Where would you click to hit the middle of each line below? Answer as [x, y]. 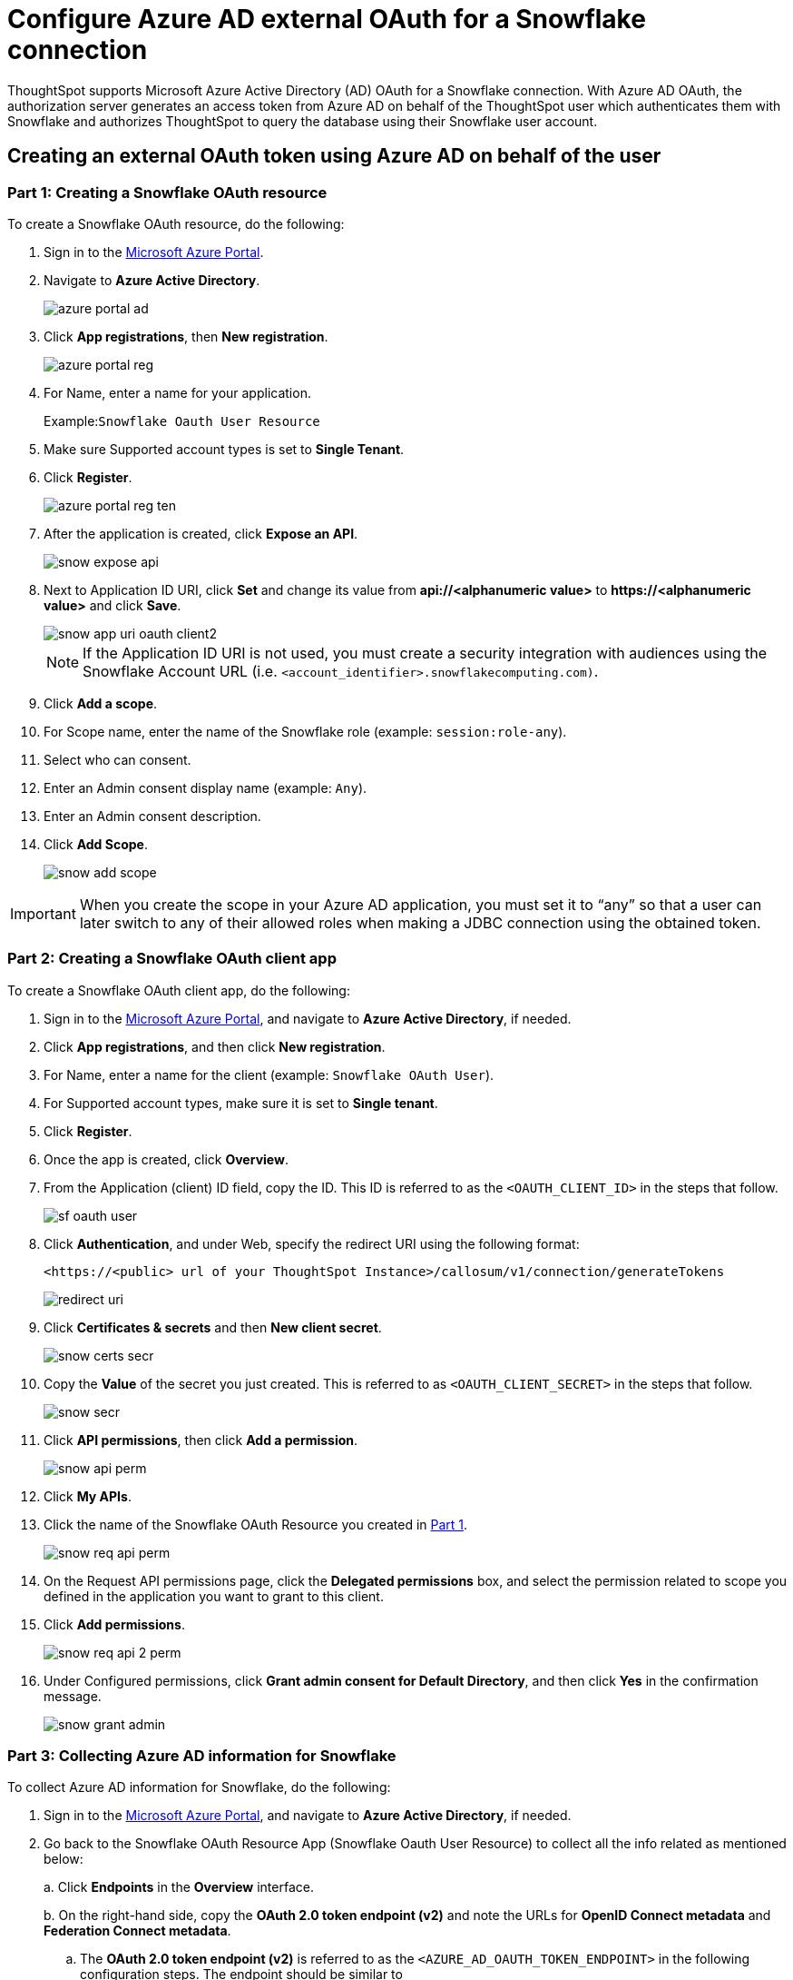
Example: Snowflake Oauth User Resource [182, 421]
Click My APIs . [88, 1496]
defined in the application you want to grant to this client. [214, 1596]
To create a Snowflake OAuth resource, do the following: [176, 223]
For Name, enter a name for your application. [177, 392]
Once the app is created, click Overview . [166, 1159]
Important [43, 913]
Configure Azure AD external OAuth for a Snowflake [327, 19]
